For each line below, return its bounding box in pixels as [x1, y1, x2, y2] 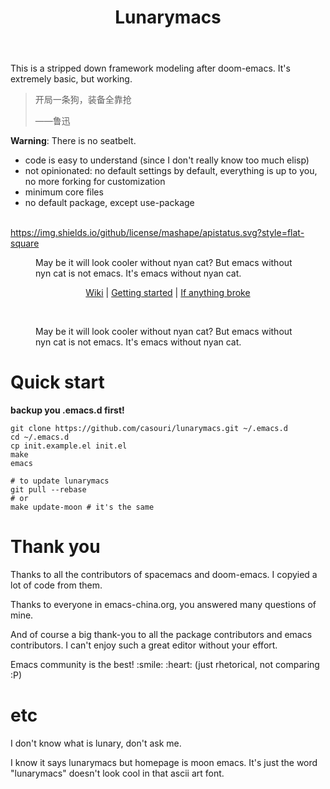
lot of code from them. [10, 579, 103, 591]
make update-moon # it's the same [10, 502, 155, 513]
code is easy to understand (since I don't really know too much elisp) [24, 154, 310, 166]
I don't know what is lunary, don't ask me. [10, 737, 182, 749]
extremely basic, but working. [10, 73, 133, 85]
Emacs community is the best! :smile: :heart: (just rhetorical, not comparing [10, 659, 320, 671]
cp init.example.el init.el [10, 441, 128, 451]
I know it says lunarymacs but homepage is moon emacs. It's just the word [10, 757, 318, 768]
